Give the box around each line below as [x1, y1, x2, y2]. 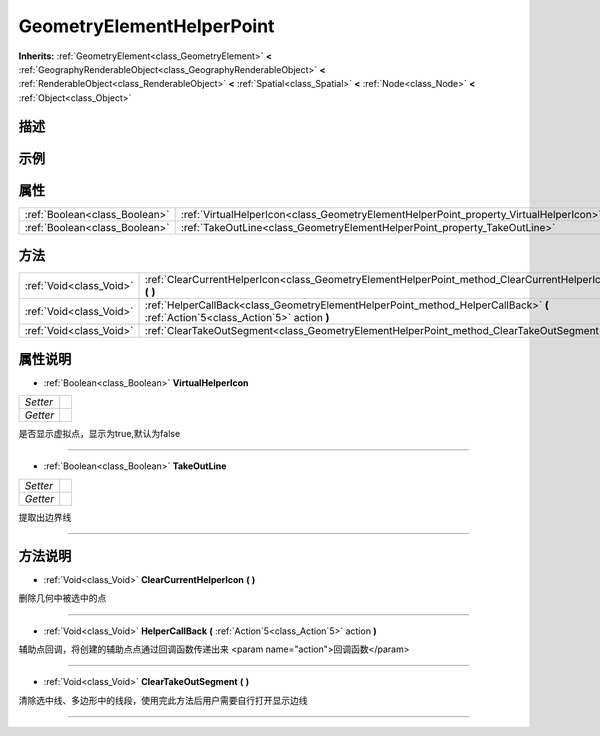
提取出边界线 [18, 511, 72, 523]
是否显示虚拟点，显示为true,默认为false [18, 428, 181, 440]
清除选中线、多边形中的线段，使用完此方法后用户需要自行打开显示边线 [18, 694, 308, 706]
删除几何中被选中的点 [18, 592, 107, 604]
